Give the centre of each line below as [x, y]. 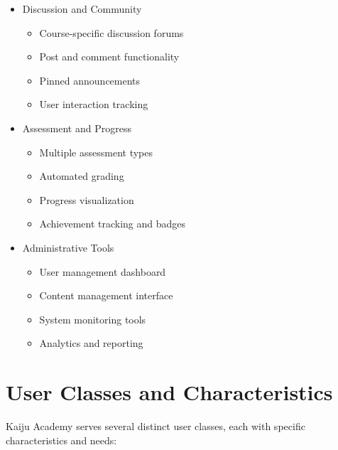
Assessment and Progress [77, 128]
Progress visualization [87, 199]
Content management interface [106, 295]
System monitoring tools [93, 319]
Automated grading [82, 176]
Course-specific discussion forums [111, 32]
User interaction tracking [94, 104]
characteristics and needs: [61, 440]
